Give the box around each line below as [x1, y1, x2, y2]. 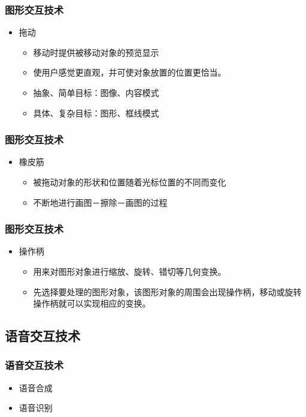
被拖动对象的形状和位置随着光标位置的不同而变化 [33, 176, 226, 188]
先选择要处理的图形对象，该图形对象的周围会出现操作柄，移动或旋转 [33, 285, 302, 298]
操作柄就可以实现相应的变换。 [33, 297, 151, 310]
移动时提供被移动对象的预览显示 [33, 46, 159, 58]
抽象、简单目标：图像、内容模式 [33, 86, 159, 98]
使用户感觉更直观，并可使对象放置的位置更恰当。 [33, 66, 226, 79]
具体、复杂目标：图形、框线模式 [33, 106, 159, 119]
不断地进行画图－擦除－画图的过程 [33, 196, 168, 208]
